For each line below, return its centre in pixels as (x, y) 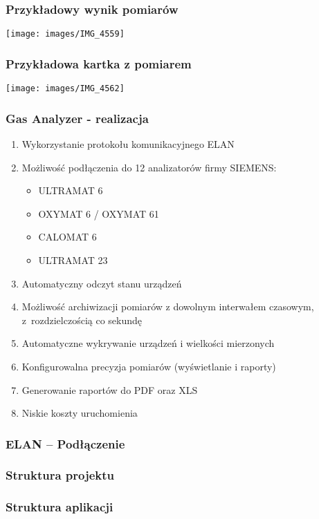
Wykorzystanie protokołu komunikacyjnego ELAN (128, 143)
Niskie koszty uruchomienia (80, 413)
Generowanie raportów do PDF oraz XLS (110, 389)
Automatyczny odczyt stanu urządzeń (102, 283)
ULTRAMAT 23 (73, 259)
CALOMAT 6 (67, 237)
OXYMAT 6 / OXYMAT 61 (99, 213)
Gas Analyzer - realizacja (77, 118)
